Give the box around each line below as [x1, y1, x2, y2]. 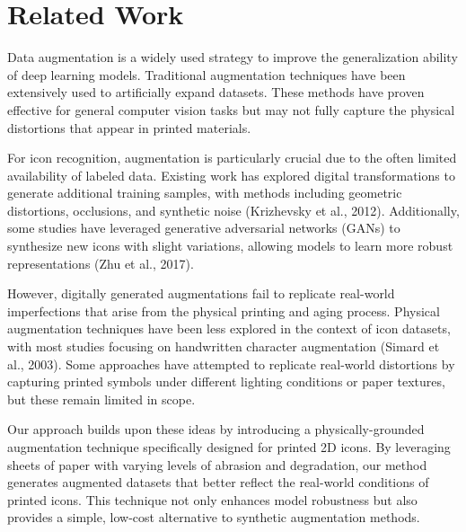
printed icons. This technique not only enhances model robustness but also [7, 490, 418, 509]
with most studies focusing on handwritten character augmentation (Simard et [7, 337, 440, 356]
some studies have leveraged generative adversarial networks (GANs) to [7, 218, 400, 237]
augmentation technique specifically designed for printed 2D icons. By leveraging [7, 438, 451, 456]
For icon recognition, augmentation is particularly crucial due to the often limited [7, 148, 457, 167]
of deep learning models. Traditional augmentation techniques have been [7, 65, 406, 84]
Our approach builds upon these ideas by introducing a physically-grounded [7, 420, 425, 439]
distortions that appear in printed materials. [7, 118, 251, 137]
